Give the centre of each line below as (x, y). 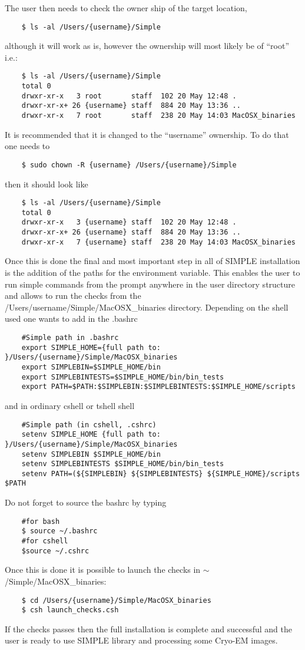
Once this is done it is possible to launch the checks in (103, 570)
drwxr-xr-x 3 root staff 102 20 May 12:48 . (129, 96)
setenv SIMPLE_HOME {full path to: (91, 435)
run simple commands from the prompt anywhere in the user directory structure (150, 284)
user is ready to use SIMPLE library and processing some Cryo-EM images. (141, 640)
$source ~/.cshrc (55, 551)
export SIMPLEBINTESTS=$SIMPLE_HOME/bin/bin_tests (123, 377)
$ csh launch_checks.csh (70, 610)
